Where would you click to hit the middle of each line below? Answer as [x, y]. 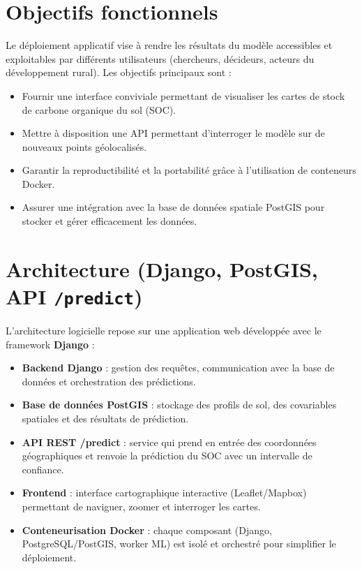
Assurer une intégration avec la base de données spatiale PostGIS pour [173, 207]
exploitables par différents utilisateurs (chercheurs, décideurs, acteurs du [160, 58]
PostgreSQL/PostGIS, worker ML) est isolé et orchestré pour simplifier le [179, 544]
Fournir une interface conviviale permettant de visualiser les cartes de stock [183, 95]
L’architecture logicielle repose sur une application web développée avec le [164, 331]
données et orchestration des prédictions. [109, 381]
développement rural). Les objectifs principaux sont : [119, 72]
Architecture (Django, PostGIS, [162, 268]
